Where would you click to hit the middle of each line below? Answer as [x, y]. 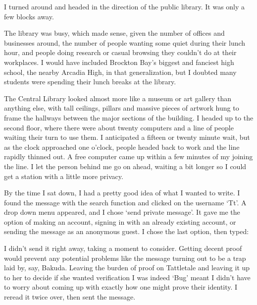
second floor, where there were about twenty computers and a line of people [119, 127]
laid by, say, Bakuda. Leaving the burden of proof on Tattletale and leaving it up [127, 268]
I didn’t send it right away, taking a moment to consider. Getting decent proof [123, 248]
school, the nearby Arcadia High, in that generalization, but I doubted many [120, 72]
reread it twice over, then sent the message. [70, 297]
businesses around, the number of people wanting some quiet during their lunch [125, 42]
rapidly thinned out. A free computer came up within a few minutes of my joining [128, 156]
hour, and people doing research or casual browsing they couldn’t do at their [120, 52]
